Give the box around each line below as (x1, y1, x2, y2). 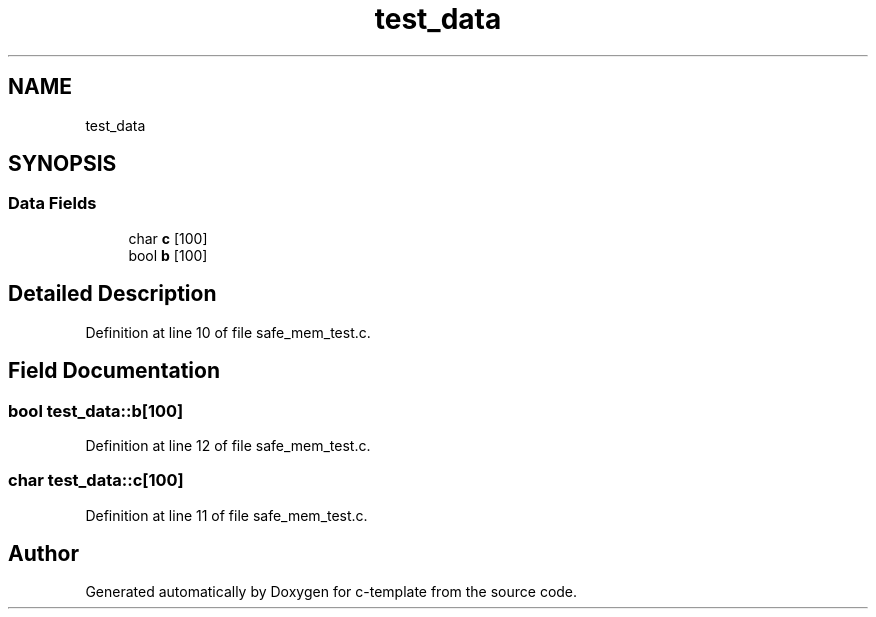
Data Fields (8, 193, 97, 214)
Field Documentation (8, 358, 220, 384)
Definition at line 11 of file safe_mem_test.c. (85, 506, 368, 524)
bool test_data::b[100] (8, 400, 184, 421)
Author (8, 541, 79, 567)
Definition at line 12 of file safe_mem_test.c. (85, 436, 371, 454)
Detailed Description (8, 281, 217, 307)
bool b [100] (128, 246, 208, 264)
